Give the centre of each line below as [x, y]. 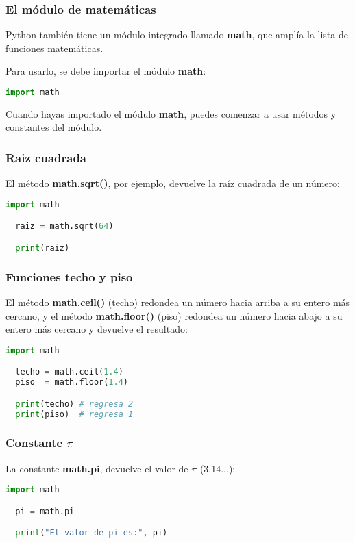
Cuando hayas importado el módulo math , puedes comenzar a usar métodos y [171, 113]
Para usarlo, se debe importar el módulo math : [106, 71]
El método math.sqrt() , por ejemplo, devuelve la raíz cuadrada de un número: [173, 183]
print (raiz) [42, 248]
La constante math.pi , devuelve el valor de [97, 468]
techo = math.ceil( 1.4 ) [69, 372]
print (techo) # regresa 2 [74, 404]
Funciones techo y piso [69, 276]
